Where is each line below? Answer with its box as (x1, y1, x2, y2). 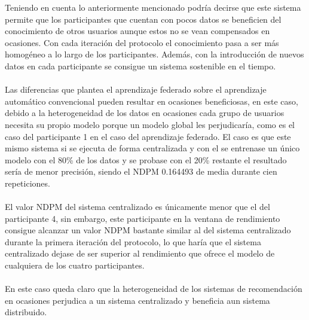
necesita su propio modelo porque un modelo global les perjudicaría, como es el (5, 118, 295, 130)
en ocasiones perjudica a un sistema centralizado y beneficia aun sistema (5, 294, 270, 306)
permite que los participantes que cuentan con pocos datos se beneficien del (5, 13, 282, 25)
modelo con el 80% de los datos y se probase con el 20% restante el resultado (5, 153, 287, 166)
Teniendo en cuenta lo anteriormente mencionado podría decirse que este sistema (5, 1, 301, 13)
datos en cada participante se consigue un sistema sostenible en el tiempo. (5, 59, 276, 72)
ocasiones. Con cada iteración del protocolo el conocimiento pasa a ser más (5, 36, 279, 48)
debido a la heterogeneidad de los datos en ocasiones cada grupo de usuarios (5, 106, 284, 119)
